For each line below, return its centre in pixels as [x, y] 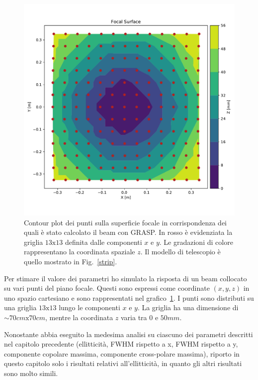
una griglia [20, 307]
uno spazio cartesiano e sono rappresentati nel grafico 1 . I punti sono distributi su [129, 297]
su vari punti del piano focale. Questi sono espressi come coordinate [107, 288]
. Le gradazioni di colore [196, 242]
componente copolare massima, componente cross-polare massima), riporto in [122, 353]
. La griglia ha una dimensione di [188, 307]
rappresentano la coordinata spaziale [80, 252]
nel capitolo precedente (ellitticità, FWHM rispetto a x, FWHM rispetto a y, [121, 344]
